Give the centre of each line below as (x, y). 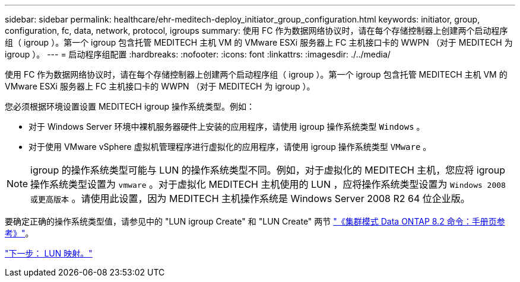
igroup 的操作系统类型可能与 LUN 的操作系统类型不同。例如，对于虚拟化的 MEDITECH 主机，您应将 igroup (268, 170)
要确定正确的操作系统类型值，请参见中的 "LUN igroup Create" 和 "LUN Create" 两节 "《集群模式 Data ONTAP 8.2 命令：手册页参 (255, 221)
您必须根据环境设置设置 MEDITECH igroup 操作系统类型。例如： (130, 106)
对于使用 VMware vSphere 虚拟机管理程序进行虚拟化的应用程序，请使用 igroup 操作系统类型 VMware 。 (230, 147)
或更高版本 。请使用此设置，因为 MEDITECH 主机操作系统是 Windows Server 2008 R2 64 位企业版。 (250, 198)
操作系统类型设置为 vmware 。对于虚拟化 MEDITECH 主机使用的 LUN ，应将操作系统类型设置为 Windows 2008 (268, 184)
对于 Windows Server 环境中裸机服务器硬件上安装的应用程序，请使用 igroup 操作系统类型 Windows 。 (227, 126)
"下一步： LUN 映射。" (49, 253)
